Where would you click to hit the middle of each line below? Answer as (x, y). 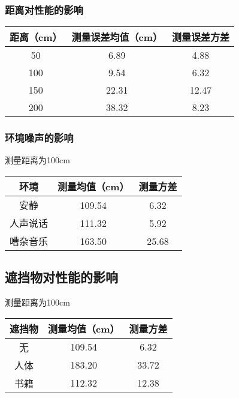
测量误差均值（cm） (117, 37)
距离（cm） (36, 37)
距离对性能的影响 (44, 9)
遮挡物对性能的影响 (61, 277)
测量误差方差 (201, 37)
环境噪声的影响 (39, 138)
